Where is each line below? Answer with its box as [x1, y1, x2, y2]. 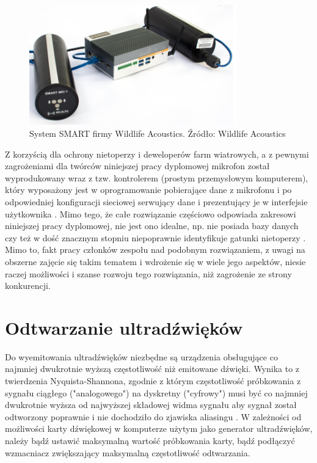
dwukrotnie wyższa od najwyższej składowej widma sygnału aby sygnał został [5, 398, 297, 411]
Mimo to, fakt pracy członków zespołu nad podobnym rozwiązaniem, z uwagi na [5, 243, 305, 256]
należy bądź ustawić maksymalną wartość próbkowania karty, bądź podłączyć [5, 434, 295, 447]
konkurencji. [5, 279, 51, 292]
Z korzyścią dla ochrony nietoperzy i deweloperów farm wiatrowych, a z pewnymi [5, 147, 309, 160]
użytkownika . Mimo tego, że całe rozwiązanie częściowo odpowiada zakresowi [5, 207, 296, 220]
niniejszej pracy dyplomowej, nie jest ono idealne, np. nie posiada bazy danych [5, 219, 299, 232]
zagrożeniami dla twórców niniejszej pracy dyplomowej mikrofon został [5, 159, 270, 172]
